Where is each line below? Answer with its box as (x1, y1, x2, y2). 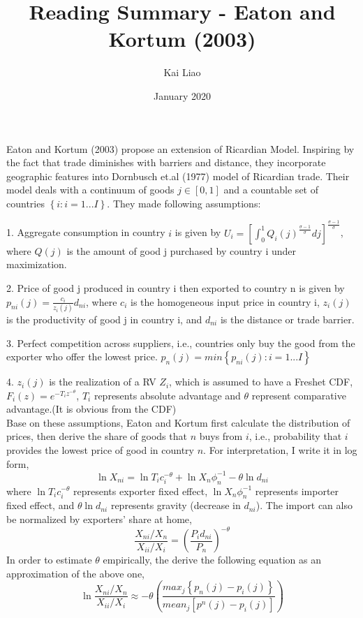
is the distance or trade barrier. (220, 311, 355, 326)
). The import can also (255, 498, 353, 513)
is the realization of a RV (49, 374, 156, 389)
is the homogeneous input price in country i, (130, 294, 320, 309)
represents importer (255, 483, 339, 498)
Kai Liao (163, 65, 201, 80)
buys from (199, 429, 243, 443)
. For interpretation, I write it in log (203, 443, 357, 457)
